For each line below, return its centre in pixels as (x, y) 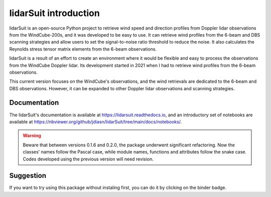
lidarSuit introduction (54, 13)
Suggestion (28, 176)
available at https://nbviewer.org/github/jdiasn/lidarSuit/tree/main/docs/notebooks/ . (96, 122)
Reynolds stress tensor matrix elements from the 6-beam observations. (83, 49)
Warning (32, 136)
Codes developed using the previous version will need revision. (88, 159)
